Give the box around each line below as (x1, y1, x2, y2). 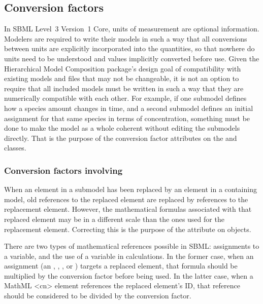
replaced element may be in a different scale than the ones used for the (4, 213, 224, 224)
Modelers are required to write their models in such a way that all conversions (4, 33, 247, 44)
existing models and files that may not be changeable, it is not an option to (4, 73, 239, 84)
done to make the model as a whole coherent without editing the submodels (4, 123, 240, 133)
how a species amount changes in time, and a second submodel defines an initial (4, 102, 253, 113)
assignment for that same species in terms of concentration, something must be (4, 112, 250, 123)
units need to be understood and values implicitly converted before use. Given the (4, 53, 259, 63)
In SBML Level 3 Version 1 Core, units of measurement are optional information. (4, 23, 259, 34)
